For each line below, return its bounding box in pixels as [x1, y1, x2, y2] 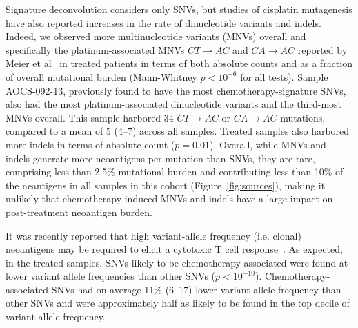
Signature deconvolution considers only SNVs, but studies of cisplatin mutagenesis [6, 2, 352, 16]
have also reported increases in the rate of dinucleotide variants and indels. [6, 15, 321, 30]
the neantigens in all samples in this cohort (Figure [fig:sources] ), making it [6, 177, 326, 192]
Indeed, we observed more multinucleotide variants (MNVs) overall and [6, 29, 306, 44]
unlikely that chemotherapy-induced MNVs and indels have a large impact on [6, 191, 333, 206]
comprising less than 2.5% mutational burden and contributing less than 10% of [6, 164, 344, 179]
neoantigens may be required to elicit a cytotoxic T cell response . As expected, [6, 242, 343, 256]
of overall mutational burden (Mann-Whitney [6, 69, 197, 84]
